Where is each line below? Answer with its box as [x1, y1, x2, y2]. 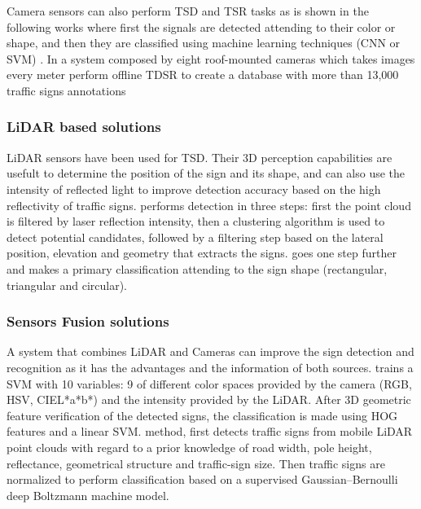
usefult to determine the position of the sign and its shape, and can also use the [7, 165, 406, 182]
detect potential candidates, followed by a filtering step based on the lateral [7, 228, 384, 245]
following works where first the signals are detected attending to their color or [7, 18, 396, 35]
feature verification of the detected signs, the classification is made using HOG [7, 406, 398, 423]
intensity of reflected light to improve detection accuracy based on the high [7, 180, 381, 197]
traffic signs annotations [7, 81, 126, 99]
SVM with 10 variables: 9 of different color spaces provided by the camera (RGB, [7, 375, 412, 392]
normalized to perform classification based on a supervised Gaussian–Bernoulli [7, 471, 398, 488]
